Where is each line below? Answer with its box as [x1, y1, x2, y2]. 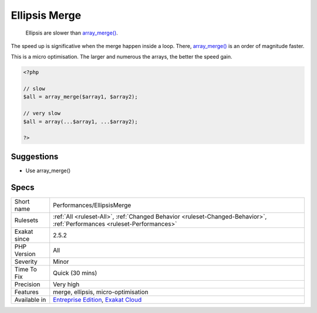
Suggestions [11, 151, 59, 161]
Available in [14, 295, 46, 304]
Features [14, 288, 39, 296]
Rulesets [14, 216, 38, 224]
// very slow [23, 110, 61, 117]
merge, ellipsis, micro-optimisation [53, 288, 149, 296]
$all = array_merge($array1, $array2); [23, 94, 138, 100]
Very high [53, 280, 80, 288]
